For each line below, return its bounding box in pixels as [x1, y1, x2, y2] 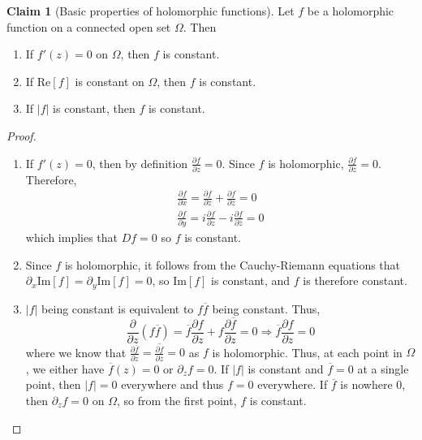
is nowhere [340, 376, 393, 393]
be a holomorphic [307, 2, 394, 19]
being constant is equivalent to [41, 300, 194, 317]
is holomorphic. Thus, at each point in [212, 343, 403, 360]
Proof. [6, 127, 37, 144]
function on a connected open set [6, 18, 171, 35]
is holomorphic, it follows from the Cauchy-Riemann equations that [64, 256, 401, 273]
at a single [357, 360, 409, 377]
